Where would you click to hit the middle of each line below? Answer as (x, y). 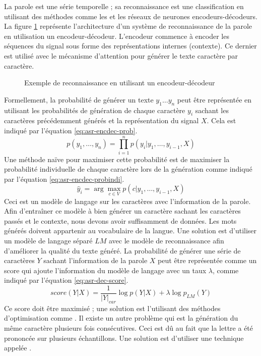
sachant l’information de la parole (95, 260)
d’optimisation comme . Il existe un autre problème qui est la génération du (121, 318)
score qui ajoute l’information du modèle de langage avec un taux (105, 270)
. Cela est (221, 120)
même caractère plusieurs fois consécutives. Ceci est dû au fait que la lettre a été (129, 328)
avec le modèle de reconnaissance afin (166, 241)
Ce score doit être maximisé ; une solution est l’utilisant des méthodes (112, 308)
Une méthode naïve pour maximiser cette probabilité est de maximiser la (117, 159)
